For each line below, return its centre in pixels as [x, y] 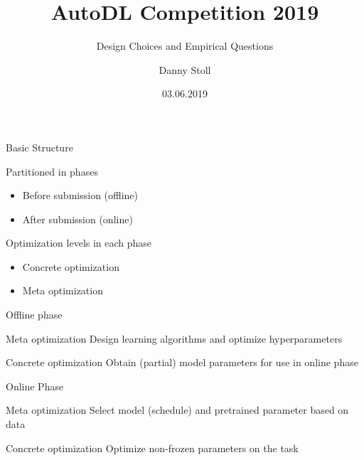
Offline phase [34, 315]
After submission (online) [77, 219]
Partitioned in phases [52, 171]
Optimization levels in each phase [79, 243]
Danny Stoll [185, 69]
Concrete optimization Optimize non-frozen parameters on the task [152, 448]
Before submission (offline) [80, 195]
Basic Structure [39, 147]
